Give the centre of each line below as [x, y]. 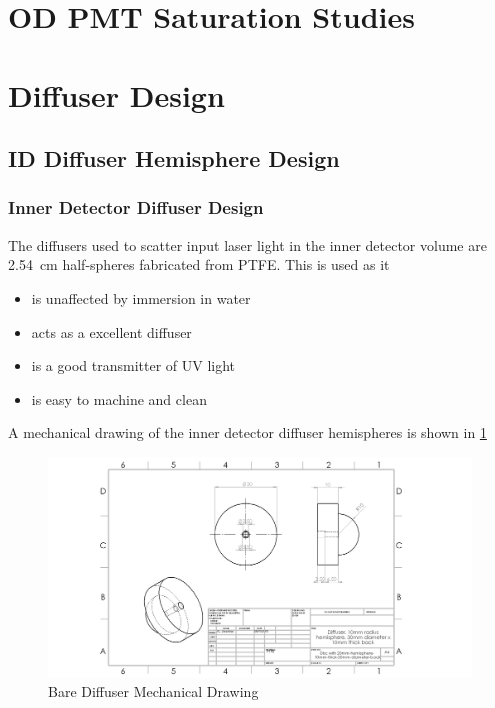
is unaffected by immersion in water [141, 297]
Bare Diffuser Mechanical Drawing [153, 691]
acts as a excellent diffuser [111, 331]
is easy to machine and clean [119, 398]
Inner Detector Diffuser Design [136, 207]
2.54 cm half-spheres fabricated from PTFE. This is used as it [199, 264]
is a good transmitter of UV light [133, 365]
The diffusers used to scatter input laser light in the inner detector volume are [247, 244]
